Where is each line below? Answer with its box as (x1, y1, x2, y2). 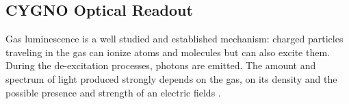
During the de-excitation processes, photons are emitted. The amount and (5, 58, 316, 73)
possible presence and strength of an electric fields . (5, 85, 221, 99)
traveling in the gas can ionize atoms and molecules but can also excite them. (5, 44, 330, 59)
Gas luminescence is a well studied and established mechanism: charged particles (5, 31, 344, 46)
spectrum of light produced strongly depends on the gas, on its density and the (5, 71, 337, 86)
